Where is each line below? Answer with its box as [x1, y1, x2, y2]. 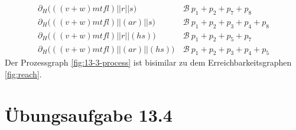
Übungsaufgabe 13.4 [5, 102, 173, 126]
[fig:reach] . [5, 67, 42, 80]
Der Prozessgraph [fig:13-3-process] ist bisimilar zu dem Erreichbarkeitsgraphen [5, 56, 292, 69]
